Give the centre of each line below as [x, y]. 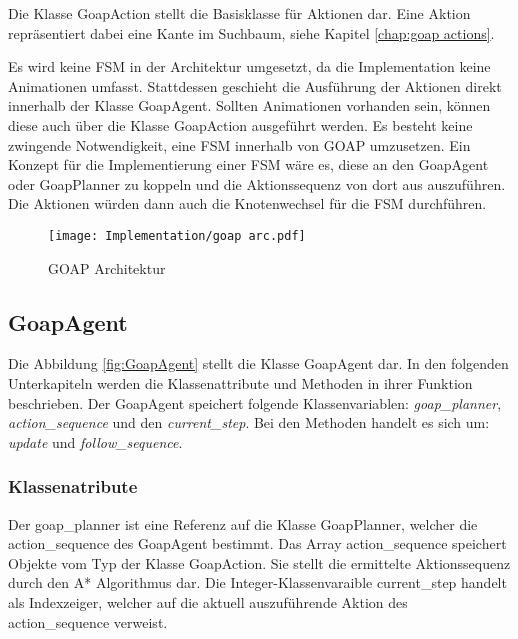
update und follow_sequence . [95, 441]
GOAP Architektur [107, 267]
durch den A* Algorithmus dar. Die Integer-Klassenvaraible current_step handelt [257, 582]
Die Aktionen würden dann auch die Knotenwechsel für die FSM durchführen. [247, 203]
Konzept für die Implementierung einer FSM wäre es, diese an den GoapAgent [248, 164]
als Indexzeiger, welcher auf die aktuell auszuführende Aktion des [208, 601]
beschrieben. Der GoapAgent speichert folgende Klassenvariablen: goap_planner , [255, 402]
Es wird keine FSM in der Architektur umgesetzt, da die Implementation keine [249, 66]
